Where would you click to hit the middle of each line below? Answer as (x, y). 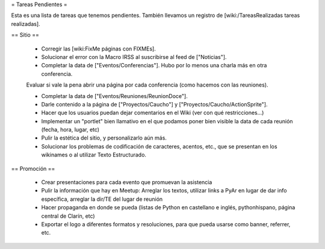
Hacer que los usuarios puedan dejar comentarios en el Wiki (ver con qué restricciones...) (153, 113)
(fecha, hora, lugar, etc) (70, 130)
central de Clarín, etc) (68, 216)
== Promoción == (33, 168)
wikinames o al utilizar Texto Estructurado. (94, 155)
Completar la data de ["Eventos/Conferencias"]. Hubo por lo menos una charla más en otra (154, 66)
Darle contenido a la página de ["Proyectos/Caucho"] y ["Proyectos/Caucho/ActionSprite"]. (154, 104)
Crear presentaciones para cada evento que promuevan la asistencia (127, 182)
